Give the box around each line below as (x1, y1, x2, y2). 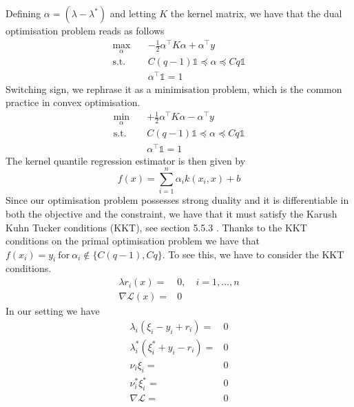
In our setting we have (6, 304, 100, 318)
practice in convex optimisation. (6, 95, 140, 109)
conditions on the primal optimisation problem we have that (6, 233, 260, 248)
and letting (110, 6, 156, 20)
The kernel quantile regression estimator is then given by (6, 153, 246, 167)
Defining (6, 6, 41, 20)
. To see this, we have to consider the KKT (162, 247, 344, 261)
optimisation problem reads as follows (6, 23, 165, 37)
